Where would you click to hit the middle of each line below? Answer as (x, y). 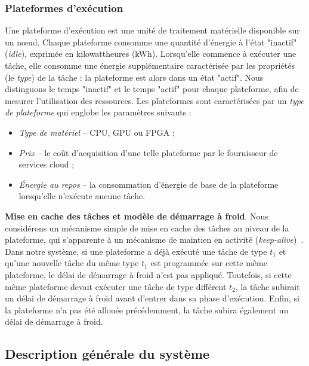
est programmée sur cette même (209, 263)
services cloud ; (47, 164)
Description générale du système (107, 354)
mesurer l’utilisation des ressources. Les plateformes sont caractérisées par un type (154, 100)
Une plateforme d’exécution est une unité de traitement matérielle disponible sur (152, 30)
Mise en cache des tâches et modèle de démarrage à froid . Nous (137, 216)
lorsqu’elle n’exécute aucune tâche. (82, 196)
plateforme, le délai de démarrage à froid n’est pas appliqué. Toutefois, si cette (148, 274)
